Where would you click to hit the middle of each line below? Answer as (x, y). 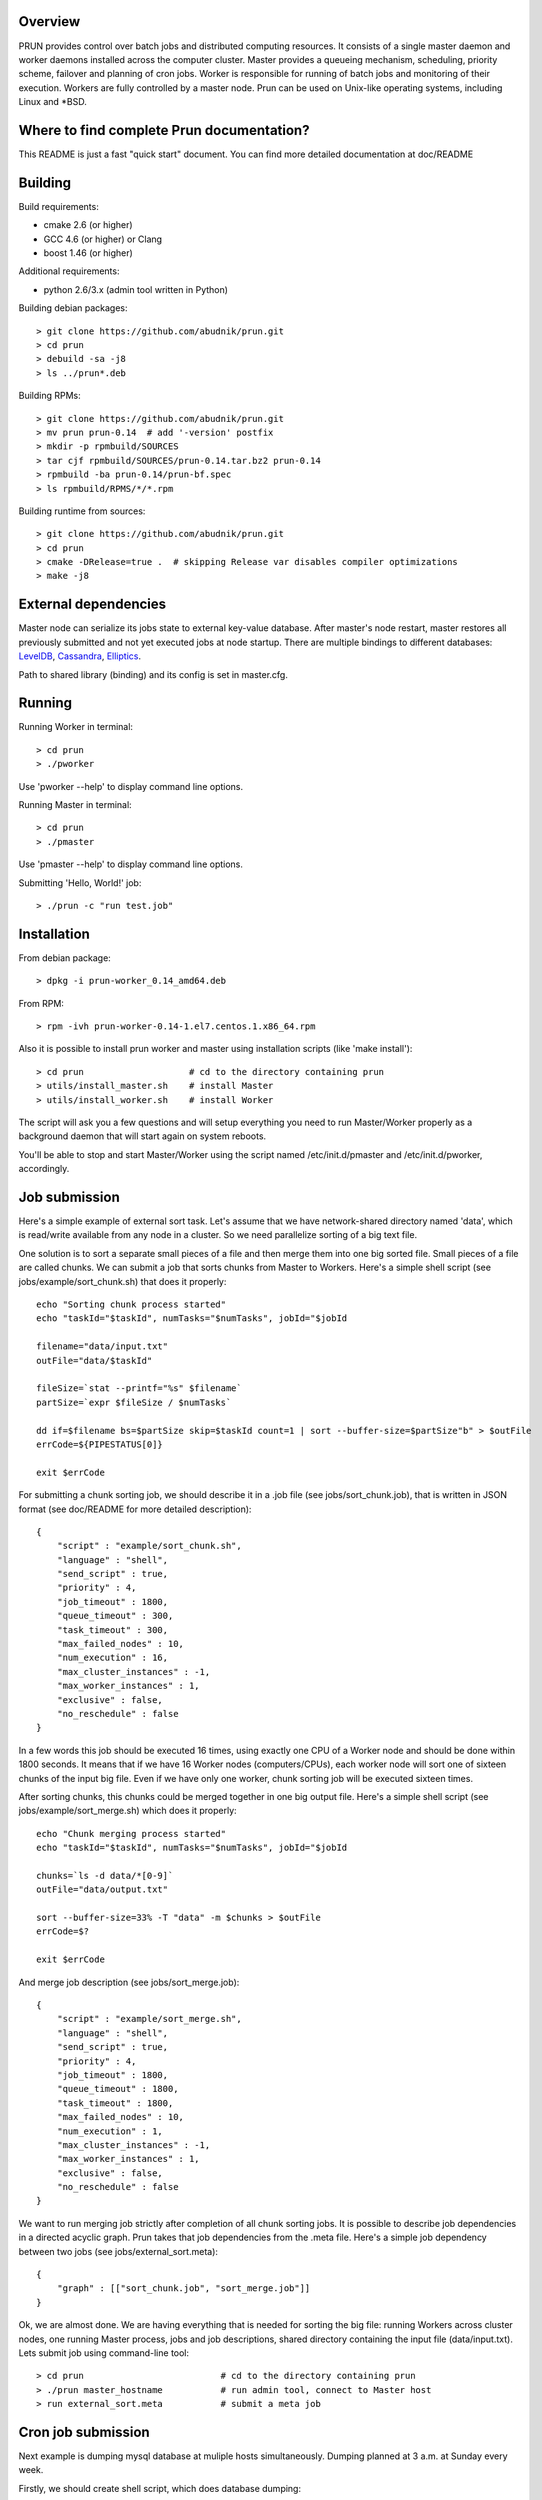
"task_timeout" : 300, (112, 1629)
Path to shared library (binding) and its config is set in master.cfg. (153, 674)
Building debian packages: (73, 308)
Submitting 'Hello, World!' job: (80, 882)
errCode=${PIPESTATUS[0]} (100, 1444)
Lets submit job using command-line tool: (104, 2353)
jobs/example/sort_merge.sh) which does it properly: (127, 1811)
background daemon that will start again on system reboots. (142, 1136)
